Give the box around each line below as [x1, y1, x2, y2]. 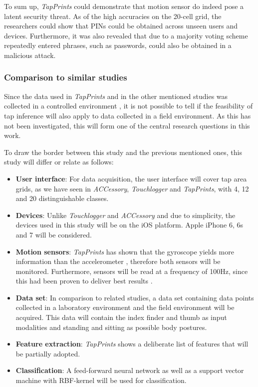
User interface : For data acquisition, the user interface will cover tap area [15, 173, 247, 183]
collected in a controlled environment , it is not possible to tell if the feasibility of [4, 100, 253, 111]
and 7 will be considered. [15, 229, 92, 239]
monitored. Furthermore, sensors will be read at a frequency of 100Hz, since [15, 265, 248, 276]
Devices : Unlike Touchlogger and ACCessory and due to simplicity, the [15, 209, 236, 220]
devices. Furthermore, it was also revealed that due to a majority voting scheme [4, 30, 248, 40]
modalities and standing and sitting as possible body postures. [15, 321, 207, 332]
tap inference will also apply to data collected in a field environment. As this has [4, 110, 251, 120]
